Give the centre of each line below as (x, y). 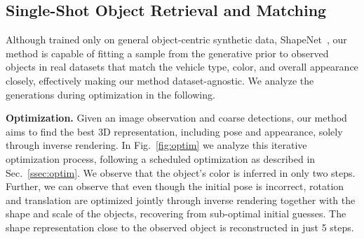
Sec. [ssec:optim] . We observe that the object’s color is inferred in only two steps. (181, 172)
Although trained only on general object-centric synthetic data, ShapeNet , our (176, 39)
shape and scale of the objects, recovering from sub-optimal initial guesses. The (176, 213)
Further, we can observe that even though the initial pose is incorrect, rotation (175, 186)
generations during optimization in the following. (110, 94)
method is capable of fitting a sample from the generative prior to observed (167, 53)
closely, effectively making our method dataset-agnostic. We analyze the (160, 80)
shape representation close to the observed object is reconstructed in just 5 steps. (180, 227)
